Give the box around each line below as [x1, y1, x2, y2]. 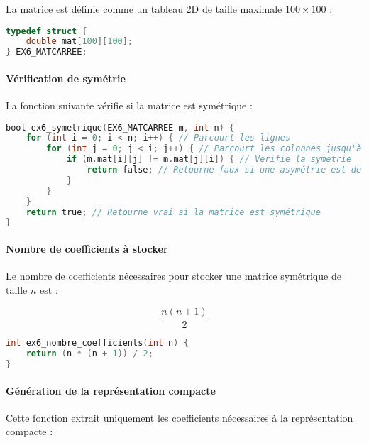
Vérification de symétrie [6, 70, 126, 85]
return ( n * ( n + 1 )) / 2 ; [26, 349, 153, 359]
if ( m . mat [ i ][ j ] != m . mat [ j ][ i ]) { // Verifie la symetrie [66, 154, 352, 165]
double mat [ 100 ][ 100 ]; [26, 36, 133, 47]
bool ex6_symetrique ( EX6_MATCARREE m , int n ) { [6, 122, 235, 133]
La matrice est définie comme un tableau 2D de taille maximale [6, 1, 282, 16]
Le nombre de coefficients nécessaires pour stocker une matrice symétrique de [6, 268, 341, 283]
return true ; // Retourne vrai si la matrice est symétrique [26, 207, 321, 217]
